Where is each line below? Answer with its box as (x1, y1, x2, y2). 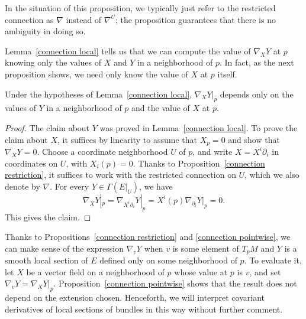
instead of (66, 13, 102, 25)
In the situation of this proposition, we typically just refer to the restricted (5, 2, 276, 14)
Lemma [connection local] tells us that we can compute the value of (5, 44, 251, 57)
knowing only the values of (5, 56, 102, 69)
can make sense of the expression (5, 242, 124, 254)
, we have (138, 180, 173, 192)
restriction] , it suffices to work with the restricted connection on (5, 168, 236, 181)
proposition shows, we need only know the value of (5, 67, 188, 80)
